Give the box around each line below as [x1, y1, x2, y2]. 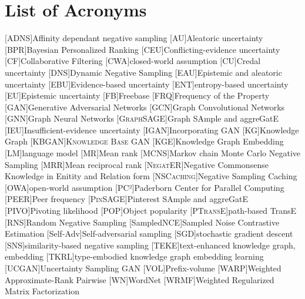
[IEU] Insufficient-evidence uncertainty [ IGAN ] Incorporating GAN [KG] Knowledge [5, 123, 299, 136]
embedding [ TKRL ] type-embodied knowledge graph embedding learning [5, 250, 264, 263]
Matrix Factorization [5, 285, 80, 297]
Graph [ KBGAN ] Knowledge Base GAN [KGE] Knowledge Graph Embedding [5, 135, 284, 147]
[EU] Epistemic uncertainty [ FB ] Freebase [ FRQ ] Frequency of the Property [5, 89, 270, 102]
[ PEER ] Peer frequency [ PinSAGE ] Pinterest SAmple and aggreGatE [5, 193, 248, 205]
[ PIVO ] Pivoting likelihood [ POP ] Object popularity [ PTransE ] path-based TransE [5, 204, 297, 217]
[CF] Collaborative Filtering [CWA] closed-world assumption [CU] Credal [5, 55, 261, 67]
